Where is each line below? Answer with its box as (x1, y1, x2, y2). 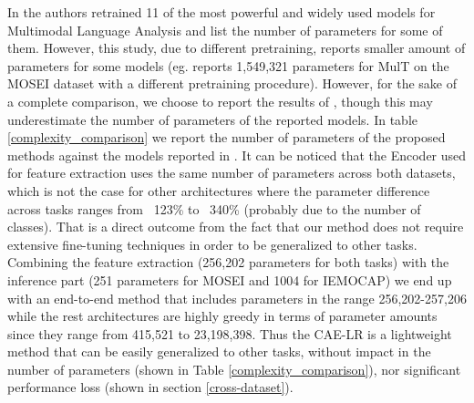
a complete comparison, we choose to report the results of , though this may (7, 91, 433, 110)
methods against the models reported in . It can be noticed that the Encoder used (7, 145, 467, 164)
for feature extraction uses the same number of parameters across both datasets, (7, 163, 456, 182)
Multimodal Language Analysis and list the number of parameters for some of (7, 20, 443, 39)
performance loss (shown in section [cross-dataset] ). (7, 377, 294, 397)
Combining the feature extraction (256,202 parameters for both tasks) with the (7, 253, 449, 272)
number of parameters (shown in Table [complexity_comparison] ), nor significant (7, 359, 461, 378)
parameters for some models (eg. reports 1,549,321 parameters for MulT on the (7, 56, 449, 75)
